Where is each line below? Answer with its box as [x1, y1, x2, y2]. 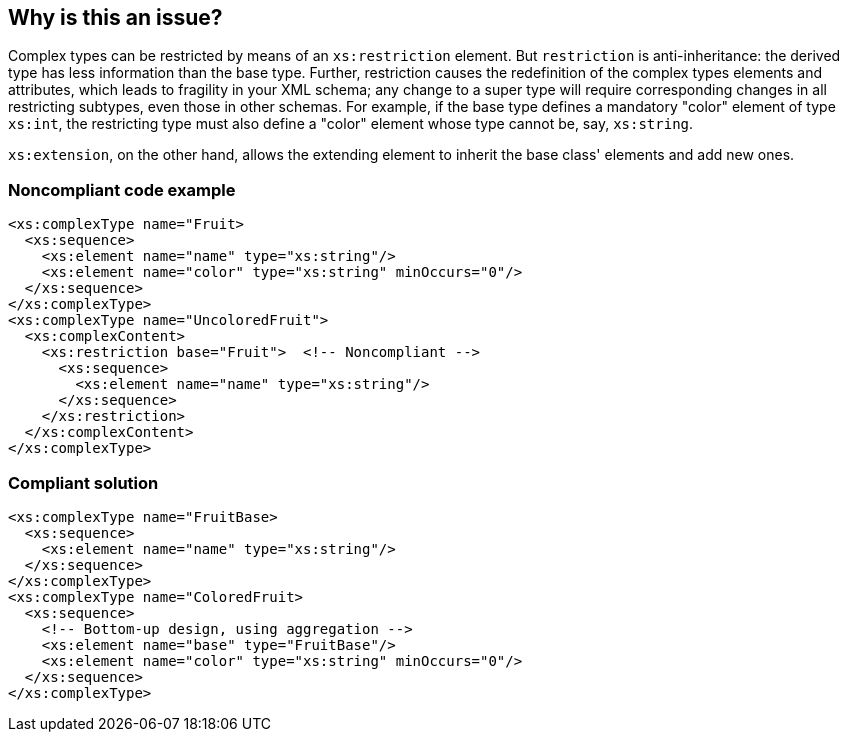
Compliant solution [8, 472, 159, 493]
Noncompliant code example [8, 179, 236, 200]
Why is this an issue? [8, 5, 223, 30]
